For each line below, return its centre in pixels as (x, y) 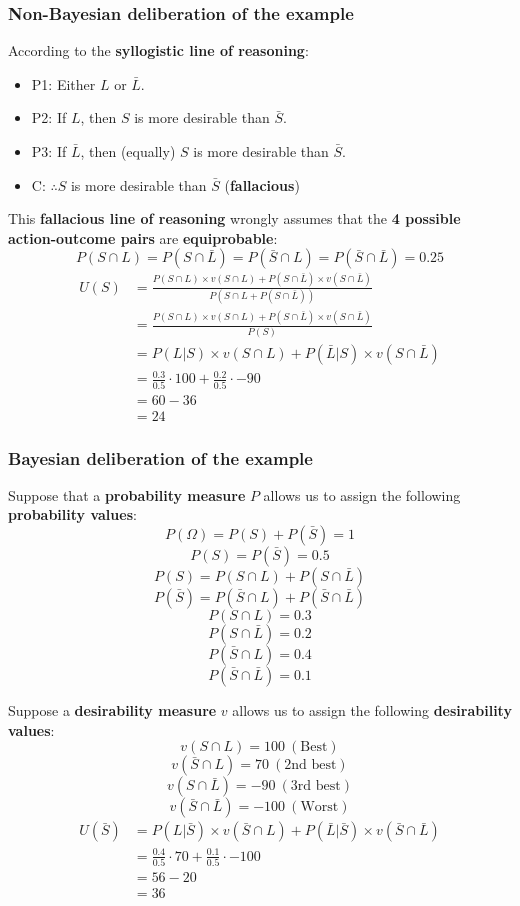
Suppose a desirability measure (112, 710)
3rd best (315, 786)
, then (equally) (128, 151)
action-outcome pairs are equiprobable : (143, 237)
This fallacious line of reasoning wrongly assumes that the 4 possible (234, 218)
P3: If (49, 151)
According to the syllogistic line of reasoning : (158, 50)
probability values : (72, 514)
